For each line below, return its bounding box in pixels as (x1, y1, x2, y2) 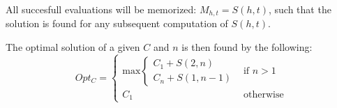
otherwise (243, 89, 284, 100)
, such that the (268, 2, 331, 16)
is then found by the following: (181, 40, 313, 54)
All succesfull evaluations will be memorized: (6, 2, 197, 16)
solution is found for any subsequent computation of (6, 16, 228, 31)
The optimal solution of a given (6, 40, 140, 54)
